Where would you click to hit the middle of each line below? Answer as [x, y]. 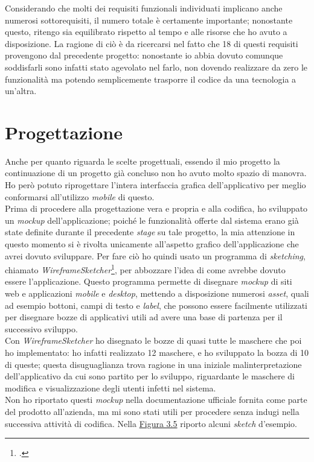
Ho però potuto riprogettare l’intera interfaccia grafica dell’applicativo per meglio [155, 185]
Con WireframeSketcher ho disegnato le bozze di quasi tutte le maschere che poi [153, 340]
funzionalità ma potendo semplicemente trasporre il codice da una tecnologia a [151, 79]
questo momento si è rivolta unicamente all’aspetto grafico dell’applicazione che [152, 244]
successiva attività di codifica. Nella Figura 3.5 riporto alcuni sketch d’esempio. [151, 423]
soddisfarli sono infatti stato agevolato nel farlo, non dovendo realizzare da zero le [156, 67]
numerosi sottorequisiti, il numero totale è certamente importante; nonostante [149, 20]
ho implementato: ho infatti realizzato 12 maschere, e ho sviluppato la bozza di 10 [157, 353]
